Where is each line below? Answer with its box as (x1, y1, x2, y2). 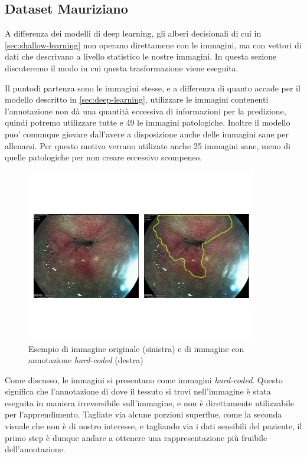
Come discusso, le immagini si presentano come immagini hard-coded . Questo (5, 373, 283, 386)
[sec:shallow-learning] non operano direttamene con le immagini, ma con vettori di (5, 38, 302, 51)
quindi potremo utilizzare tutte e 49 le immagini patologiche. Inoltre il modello (5, 116, 290, 129)
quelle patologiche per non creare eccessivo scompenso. (5, 151, 203, 163)
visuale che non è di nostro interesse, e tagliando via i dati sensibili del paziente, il (5, 420, 302, 432)
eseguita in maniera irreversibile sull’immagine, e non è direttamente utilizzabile (5, 396, 295, 409)
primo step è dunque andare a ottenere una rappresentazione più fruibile (5, 431, 267, 443)
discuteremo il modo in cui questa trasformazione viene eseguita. (5, 61, 239, 74)
